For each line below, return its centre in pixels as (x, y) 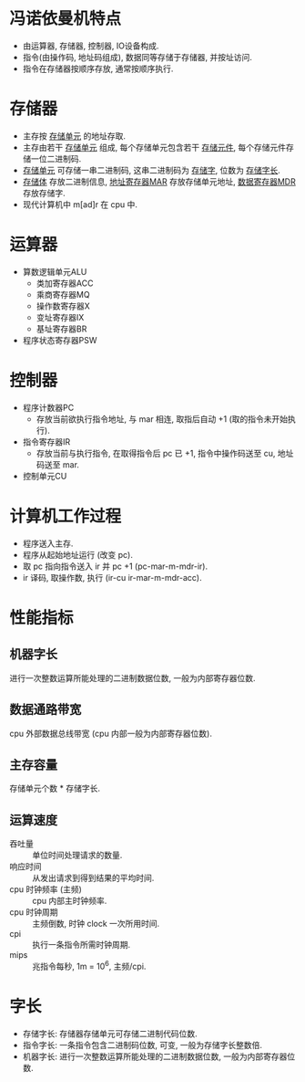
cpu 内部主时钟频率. (70, 901)
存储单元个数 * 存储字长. (55, 788)
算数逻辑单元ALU (55, 271)
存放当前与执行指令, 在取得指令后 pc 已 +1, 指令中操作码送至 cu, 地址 (165, 453)
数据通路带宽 (46, 710)
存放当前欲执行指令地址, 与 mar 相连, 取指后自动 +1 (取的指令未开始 (162, 419)
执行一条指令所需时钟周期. (81, 945)
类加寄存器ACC (65, 283)
